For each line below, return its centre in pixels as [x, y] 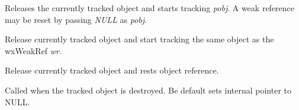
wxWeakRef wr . [33, 50]
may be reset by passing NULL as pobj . [76, 19]
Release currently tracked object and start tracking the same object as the [139, 39]
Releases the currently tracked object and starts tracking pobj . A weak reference [150, 8]
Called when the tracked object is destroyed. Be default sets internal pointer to [148, 90]
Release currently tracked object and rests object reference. [112, 70]
